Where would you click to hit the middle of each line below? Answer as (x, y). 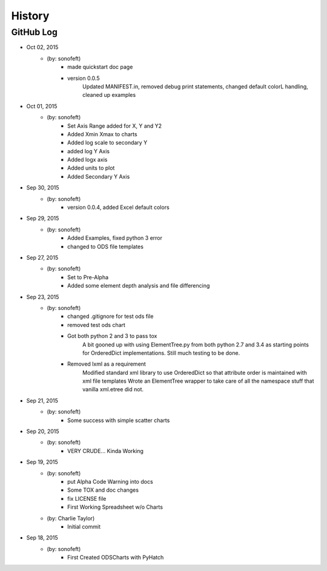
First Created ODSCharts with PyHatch (116, 558)
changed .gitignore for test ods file (111, 316)
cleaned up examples (109, 95)
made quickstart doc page (100, 67)
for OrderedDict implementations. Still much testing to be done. (161, 353)
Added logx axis (88, 160)
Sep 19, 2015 (42, 462)
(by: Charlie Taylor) (71, 518)
